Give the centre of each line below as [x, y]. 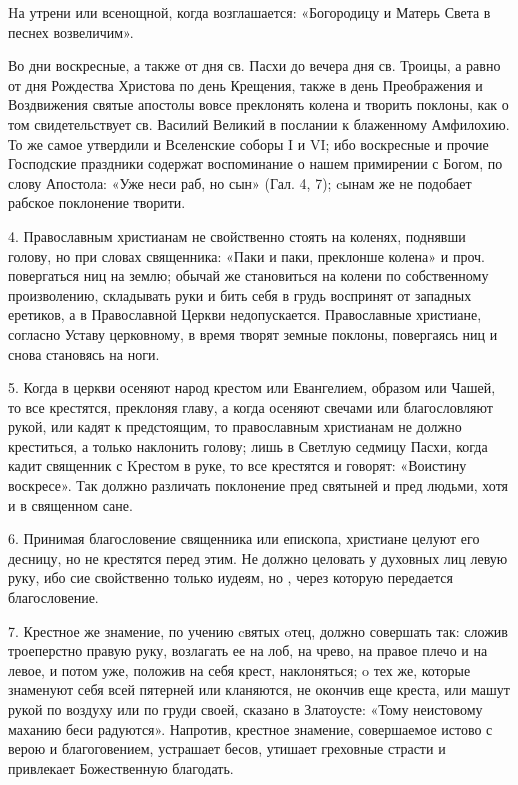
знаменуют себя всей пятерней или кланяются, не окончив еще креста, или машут [259, 689]
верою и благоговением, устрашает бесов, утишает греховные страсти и [227, 748]
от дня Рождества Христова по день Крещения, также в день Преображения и [245, 84]
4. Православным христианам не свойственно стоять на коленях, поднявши [237, 235]
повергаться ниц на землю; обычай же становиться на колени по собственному [248, 275]
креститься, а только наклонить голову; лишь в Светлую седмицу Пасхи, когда [248, 445]
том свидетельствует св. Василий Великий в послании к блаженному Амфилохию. [259, 123]
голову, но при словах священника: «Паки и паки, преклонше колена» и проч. [246, 255]
